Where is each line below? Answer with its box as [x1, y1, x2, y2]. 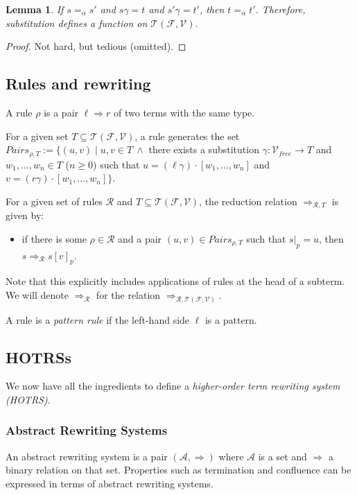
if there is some [21, 231, 87, 245]
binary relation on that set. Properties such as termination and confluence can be [6, 462, 351, 477]
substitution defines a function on [6, 15, 148, 30]
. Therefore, [255, 2, 306, 16]
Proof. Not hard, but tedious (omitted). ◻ [6, 39, 186, 53]
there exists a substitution [148, 142, 259, 157]
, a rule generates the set [134, 128, 240, 143]
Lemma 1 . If [6, 2, 64, 16]
